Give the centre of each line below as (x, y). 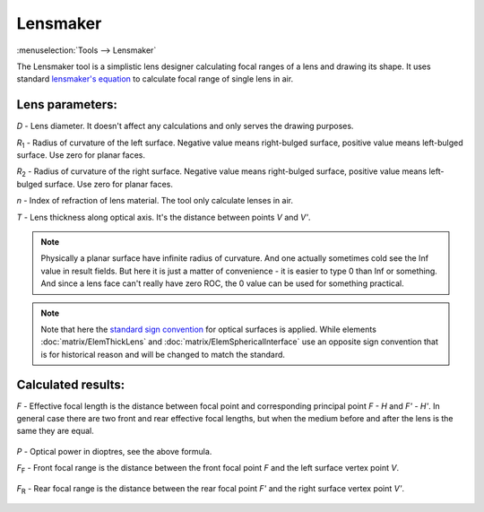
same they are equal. (55, 431)
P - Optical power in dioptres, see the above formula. (114, 451)
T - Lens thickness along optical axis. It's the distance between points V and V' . (164, 217)
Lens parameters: (67, 104)
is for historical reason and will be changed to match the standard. (163, 354)
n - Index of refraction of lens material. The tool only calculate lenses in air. (155, 201)
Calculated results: (71, 384)
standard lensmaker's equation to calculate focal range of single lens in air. (155, 79)
